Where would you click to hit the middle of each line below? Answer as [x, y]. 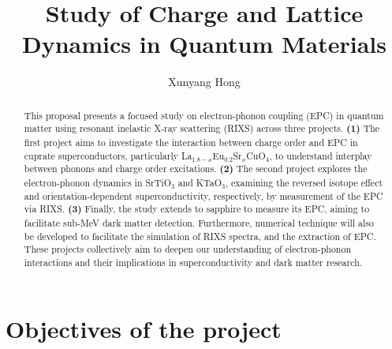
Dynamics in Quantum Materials [204, 44]
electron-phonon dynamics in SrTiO [97, 182]
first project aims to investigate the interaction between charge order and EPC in [191, 143]
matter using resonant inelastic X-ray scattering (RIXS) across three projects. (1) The [202, 129]
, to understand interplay [321, 155]
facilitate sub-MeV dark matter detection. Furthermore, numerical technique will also [199, 222]
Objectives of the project [144, 328]
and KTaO [200, 182]
